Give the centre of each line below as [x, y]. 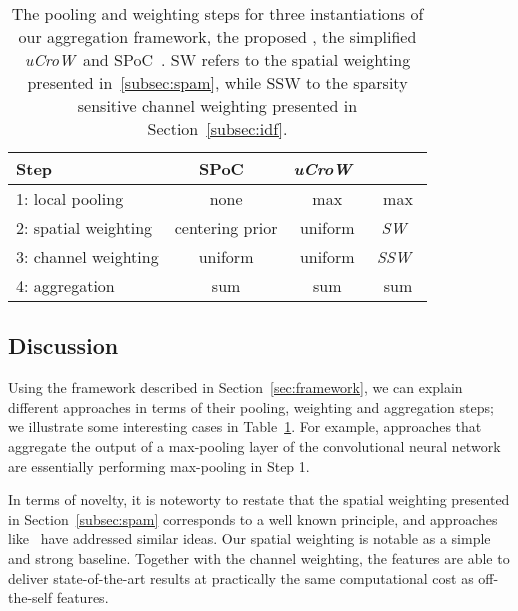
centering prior [226, 227]
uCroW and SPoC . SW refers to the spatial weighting [217, 59]
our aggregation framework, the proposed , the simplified [217, 36]
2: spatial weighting [84, 227]
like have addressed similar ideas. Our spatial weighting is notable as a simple [249, 538]
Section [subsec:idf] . [217, 128]
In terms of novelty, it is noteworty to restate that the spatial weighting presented [259, 499]
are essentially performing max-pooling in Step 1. [159, 465]
